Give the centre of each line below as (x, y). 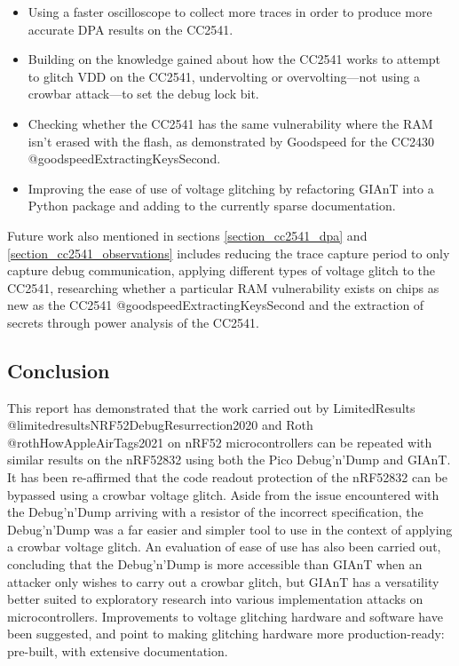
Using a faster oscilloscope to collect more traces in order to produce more (230, 12)
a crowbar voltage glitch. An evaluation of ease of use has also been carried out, (224, 547)
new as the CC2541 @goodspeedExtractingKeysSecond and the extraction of (216, 305)
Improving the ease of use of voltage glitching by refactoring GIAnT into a (231, 188)
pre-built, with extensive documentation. (118, 651)
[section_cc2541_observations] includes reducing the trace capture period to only (229, 253)
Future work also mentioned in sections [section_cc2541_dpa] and (187, 235)
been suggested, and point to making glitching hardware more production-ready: (226, 634)
